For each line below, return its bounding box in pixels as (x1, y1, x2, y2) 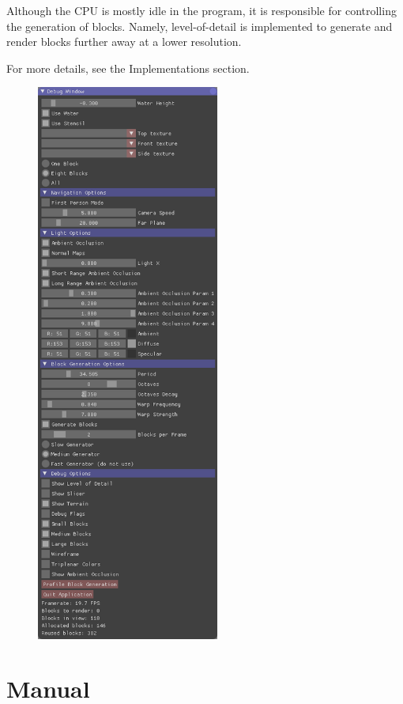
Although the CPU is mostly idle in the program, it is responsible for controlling (6, 2, 397, 18)
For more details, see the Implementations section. (6, 59, 250, 76)
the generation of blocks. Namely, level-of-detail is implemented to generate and (6, 17, 393, 34)
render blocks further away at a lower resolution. (6, 33, 242, 50)
